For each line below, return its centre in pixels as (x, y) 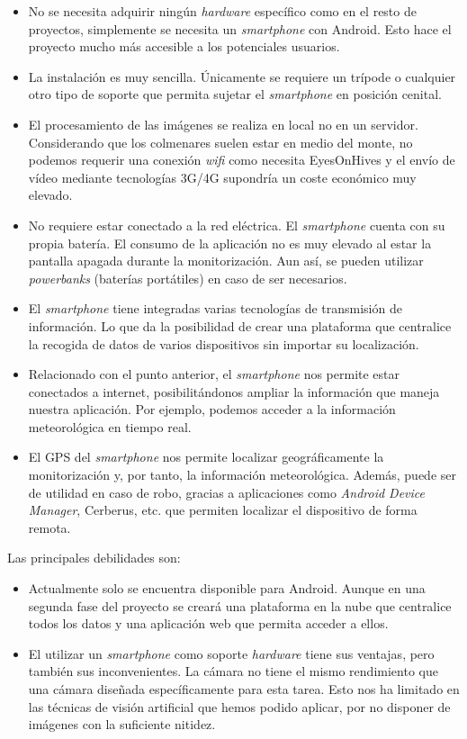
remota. (49, 527)
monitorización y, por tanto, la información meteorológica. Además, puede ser (242, 475)
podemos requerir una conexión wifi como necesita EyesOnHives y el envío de (242, 160)
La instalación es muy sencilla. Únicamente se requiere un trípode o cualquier (242, 76)
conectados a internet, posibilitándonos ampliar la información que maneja (234, 391)
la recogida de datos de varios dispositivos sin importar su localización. (224, 343)
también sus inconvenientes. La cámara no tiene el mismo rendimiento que (233, 671)
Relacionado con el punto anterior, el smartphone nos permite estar (214, 374)
